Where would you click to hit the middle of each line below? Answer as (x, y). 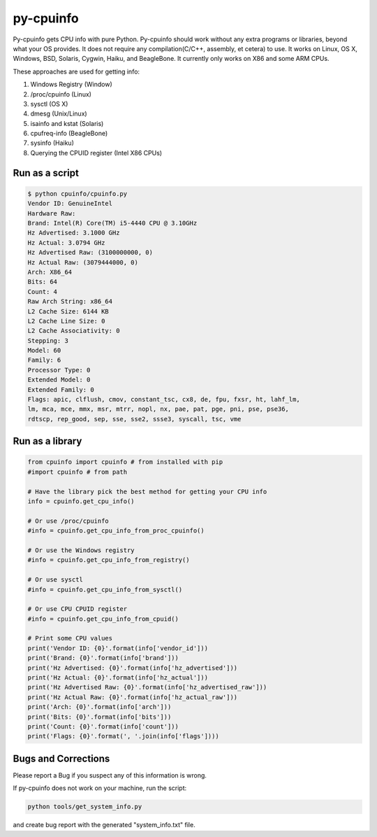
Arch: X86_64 (50, 272)
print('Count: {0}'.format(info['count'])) (103, 726)
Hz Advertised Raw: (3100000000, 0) (90, 253)
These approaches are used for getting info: (76, 71)
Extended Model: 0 (59, 380)
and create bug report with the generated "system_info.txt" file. (104, 825)
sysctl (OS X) (49, 104)
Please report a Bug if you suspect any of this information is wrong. (110, 775)
